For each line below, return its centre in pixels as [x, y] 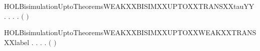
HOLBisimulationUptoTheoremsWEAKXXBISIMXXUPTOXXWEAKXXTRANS [130, 32]
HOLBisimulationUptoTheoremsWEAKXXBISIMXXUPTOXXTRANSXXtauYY [129, 6]
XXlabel [17, 42]
